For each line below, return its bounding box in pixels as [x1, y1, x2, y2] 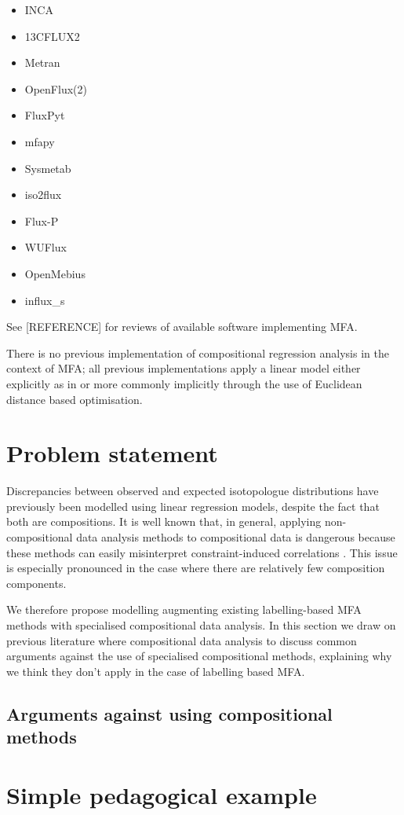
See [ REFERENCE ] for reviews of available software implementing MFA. [6, 318, 358, 335]
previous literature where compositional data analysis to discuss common [6, 632, 357, 648]
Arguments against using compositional [6, 701, 333, 725]
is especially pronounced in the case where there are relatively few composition [6, 560, 385, 576]
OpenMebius [24, 265, 86, 281]
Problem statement [6, 437, 218, 469]
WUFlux [24, 239, 67, 255]
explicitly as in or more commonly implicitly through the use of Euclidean [6, 375, 362, 391]
